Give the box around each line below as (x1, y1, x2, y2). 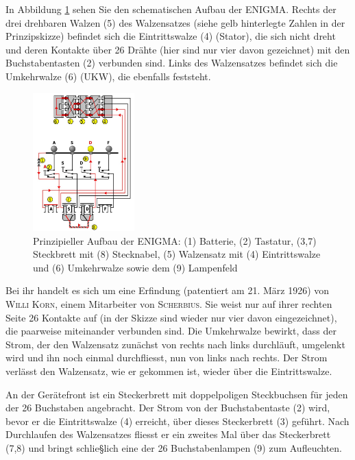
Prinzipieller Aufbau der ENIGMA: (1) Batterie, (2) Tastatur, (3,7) (33, 233, 317, 247)
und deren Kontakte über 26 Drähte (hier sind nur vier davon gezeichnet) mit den (5, 42, 350, 56)
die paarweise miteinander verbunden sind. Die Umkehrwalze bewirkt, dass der (5, 324, 336, 338)
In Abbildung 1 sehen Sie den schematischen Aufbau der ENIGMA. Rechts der (5, 2, 336, 16)
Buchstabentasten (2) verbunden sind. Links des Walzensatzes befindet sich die (5, 56, 338, 70)
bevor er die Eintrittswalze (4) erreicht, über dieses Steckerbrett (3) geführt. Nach (5, 413, 350, 428)
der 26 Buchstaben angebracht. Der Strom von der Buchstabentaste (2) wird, (5, 400, 330, 415)
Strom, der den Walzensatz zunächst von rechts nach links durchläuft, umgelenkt (5, 337, 345, 351)
